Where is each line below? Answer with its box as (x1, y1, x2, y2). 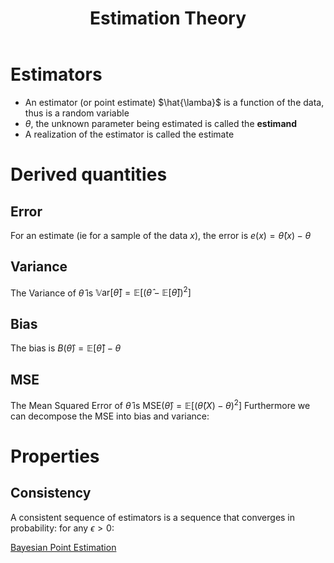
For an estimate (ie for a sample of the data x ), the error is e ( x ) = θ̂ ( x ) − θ (10, 229, 312, 241)
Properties (10, 445, 100, 467)
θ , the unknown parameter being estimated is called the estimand (24, 117, 298, 129)
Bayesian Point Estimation (10, 541, 117, 553)
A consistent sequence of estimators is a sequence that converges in (10, 511, 296, 523)
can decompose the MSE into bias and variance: (10, 410, 210, 422)
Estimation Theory (89, 7, 247, 30)
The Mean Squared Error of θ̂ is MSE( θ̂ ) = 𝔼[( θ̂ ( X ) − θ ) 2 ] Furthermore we (10, 398, 311, 411)
